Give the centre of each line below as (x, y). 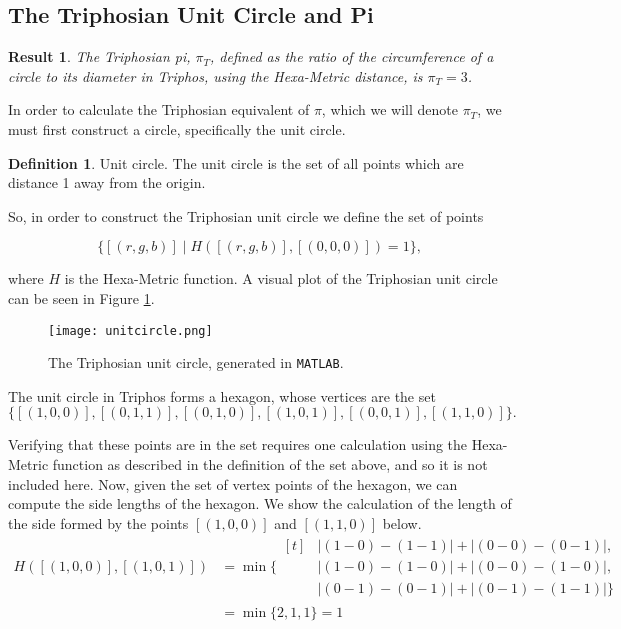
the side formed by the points (98, 522)
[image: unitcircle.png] (130, 330)
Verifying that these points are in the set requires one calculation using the (238, 444)
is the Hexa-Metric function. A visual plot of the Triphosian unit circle (281, 278)
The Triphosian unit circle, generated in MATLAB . (196, 362)
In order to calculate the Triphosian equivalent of (159, 109)
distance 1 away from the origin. (107, 182)
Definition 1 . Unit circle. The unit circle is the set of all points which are (236, 162)
